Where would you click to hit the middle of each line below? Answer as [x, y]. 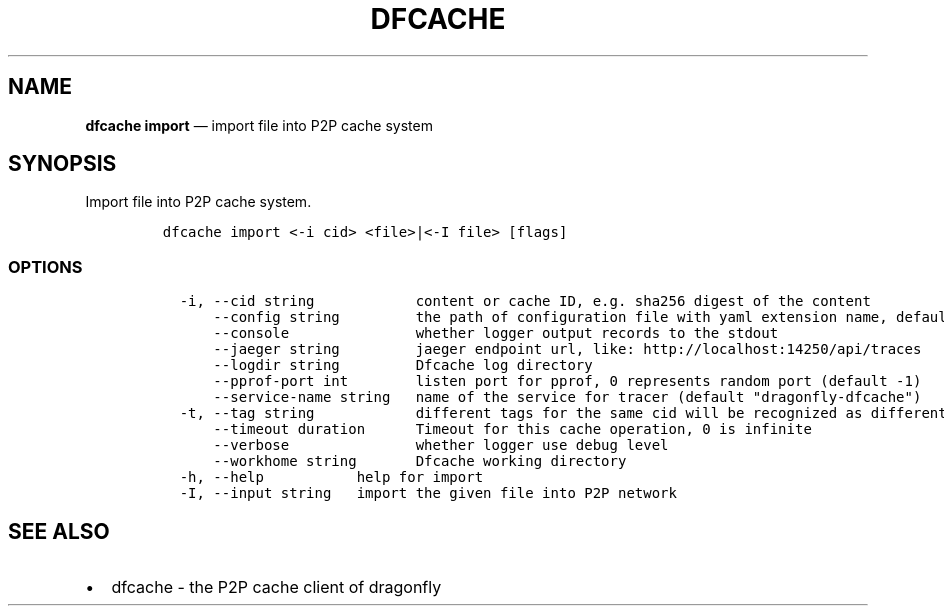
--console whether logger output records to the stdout [496, 333]
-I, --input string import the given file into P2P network [428, 493]
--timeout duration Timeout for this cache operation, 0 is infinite [512, 429]
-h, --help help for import [331, 477]
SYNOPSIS [62, 164]
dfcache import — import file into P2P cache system [259, 125]
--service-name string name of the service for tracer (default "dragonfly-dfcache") [567, 397]
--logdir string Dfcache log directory [403, 365]
